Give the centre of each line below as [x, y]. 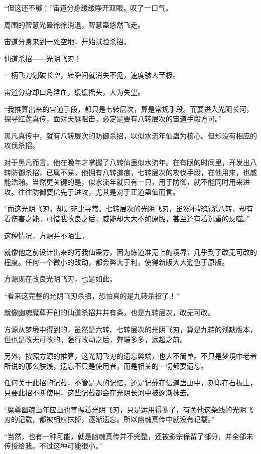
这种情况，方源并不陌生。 [46, 235]
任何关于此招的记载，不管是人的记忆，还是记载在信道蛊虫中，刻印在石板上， [130, 383]
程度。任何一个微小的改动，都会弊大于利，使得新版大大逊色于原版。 [116, 262]
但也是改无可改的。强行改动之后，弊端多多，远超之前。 [95, 339]
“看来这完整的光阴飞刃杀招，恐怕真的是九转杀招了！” [92, 295]
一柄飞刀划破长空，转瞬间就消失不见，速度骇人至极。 [92, 75]
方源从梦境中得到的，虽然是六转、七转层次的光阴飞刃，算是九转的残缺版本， [130, 329]
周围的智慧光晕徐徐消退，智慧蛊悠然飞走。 [74, 24]
